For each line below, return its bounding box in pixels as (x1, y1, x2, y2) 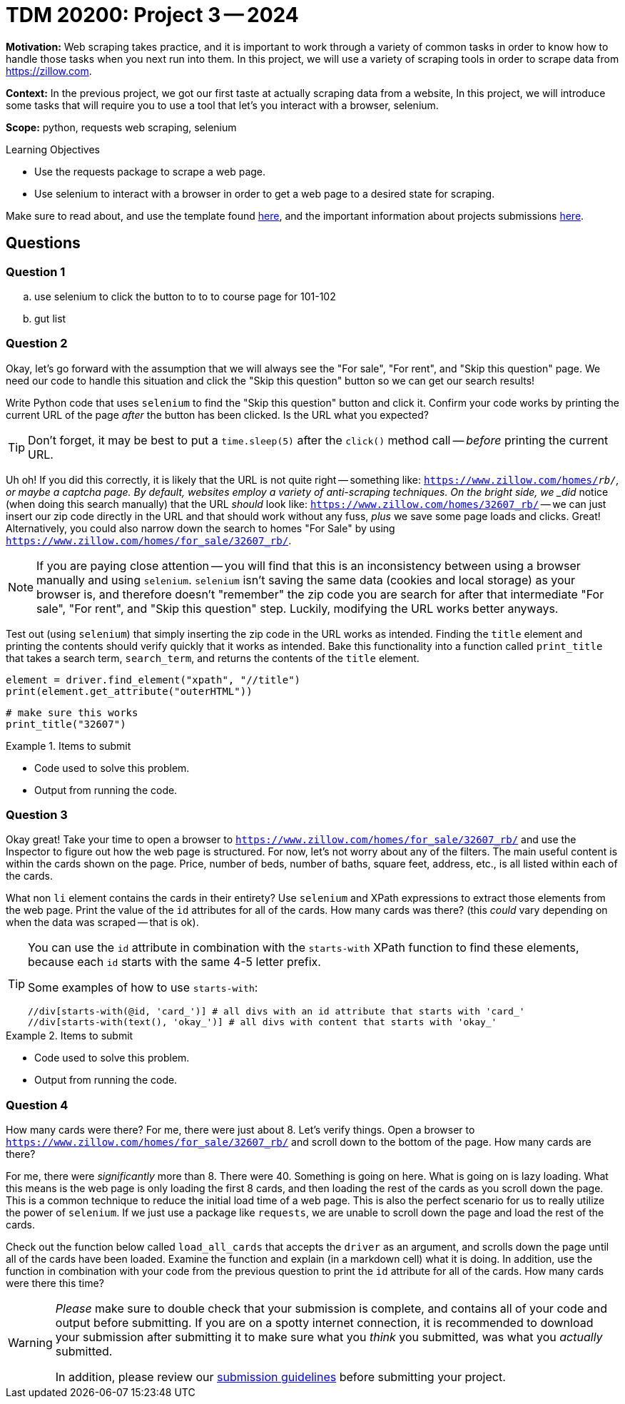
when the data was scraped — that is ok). (6, 916, 199, 929)
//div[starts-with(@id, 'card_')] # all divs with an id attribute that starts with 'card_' (28, 1006, 525, 1017)
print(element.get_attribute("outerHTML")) (6, 685, 253, 697)
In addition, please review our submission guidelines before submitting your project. (55, 1370, 506, 1385)
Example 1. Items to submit (6, 739, 131, 752)
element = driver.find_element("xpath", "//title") (6, 673, 301, 686)
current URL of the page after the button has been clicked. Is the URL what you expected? (6, 408, 429, 421)
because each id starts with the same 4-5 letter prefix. (28, 955, 321, 970)
